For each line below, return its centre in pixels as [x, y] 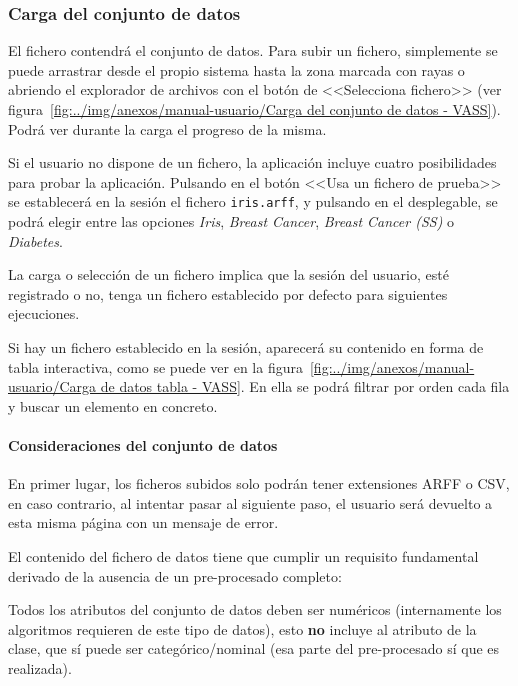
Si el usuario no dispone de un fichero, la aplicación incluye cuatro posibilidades [252, 162]
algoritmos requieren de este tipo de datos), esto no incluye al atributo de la [242, 628]
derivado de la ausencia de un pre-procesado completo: [175, 575]
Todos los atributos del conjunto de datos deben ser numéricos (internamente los [255, 609]
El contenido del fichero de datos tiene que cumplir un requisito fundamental [243, 555]
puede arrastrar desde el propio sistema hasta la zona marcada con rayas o [236, 69]
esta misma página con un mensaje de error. [143, 522]
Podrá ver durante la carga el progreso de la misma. [167, 128]
